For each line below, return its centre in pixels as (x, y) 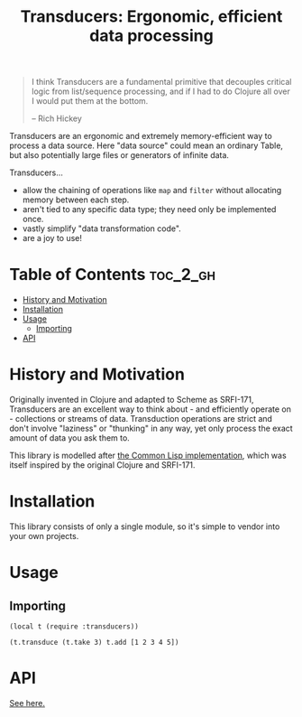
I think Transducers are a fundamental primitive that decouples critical (161, 82)
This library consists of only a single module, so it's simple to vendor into (145, 526)
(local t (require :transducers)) (74, 627)
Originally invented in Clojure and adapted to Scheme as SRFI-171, (132, 400)
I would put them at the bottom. (90, 101)
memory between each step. (76, 200)
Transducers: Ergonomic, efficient (151, 17)
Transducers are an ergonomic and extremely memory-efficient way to (141, 136)
